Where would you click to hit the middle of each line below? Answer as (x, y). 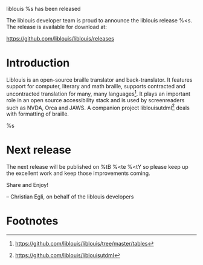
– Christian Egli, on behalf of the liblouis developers (70, 197)
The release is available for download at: (56, 27)
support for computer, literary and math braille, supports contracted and (96, 86)
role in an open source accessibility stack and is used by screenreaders (95, 100)
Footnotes (32, 221)
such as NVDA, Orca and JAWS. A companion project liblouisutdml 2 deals (98, 107)
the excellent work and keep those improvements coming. (78, 173)
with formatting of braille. (38, 114)
